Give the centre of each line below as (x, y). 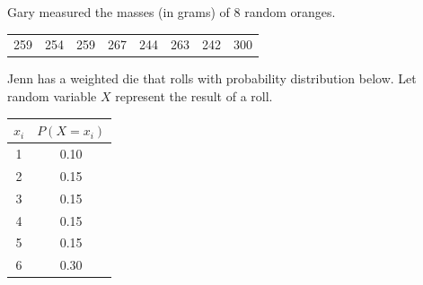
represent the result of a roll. (194, 96)
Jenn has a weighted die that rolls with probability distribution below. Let (212, 78)
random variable (52, 96)
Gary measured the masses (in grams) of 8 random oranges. (172, 12)
